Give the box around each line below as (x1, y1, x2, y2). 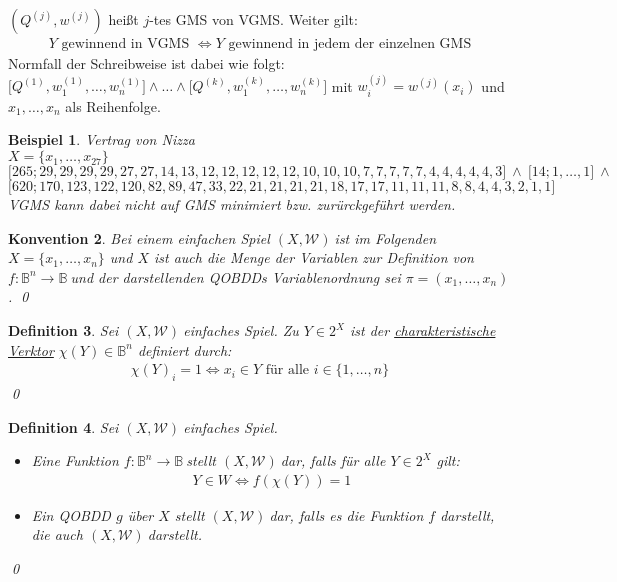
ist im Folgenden (334, 227, 437, 248)
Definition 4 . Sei (8, 416, 119, 437)
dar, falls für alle (280, 450, 386, 471)
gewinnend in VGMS (61, 37, 190, 52)
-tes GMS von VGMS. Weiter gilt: (149, 9, 358, 29)
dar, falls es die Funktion (269, 504, 424, 525)
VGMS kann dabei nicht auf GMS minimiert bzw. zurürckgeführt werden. (8, 194, 456, 215)
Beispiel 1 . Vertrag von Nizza (8, 129, 195, 150)
